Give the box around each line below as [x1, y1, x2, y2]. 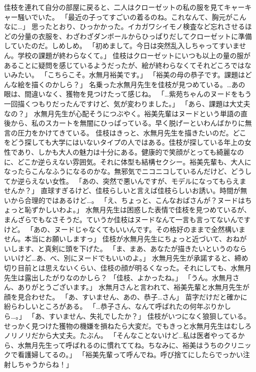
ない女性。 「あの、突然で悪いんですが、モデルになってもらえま [38, 175, 247, 186]
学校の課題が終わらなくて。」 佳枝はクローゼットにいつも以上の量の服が [17, 50, 251, 60]
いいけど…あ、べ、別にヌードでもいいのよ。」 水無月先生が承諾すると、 [4, 253, 235, 263]
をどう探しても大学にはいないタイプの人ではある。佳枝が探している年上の [4, 137, 245, 147]
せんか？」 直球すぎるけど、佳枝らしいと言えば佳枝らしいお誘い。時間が [4, 185, 240, 196]
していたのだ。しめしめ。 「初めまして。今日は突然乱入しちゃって [4, 40, 219, 51]
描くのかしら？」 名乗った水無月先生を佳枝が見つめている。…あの [31, 79, 246, 89]
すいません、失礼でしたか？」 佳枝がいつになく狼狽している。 [49, 311, 251, 321]
